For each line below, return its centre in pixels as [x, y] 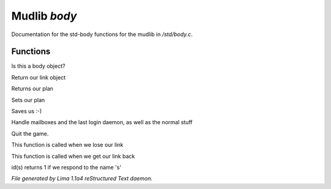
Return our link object [39, 77]
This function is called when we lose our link [67, 145]
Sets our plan [28, 100]
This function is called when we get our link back [73, 156]
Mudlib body [44, 16]
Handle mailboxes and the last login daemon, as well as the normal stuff [102, 122]
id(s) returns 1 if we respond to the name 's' [67, 167]
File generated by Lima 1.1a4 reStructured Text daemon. [82, 179]
